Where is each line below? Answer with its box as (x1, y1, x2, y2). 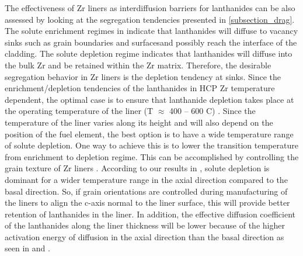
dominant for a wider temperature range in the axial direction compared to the (5, 173, 288, 185)
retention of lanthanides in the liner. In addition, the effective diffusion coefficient (5, 207, 296, 220)
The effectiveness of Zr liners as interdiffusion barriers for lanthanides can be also (5, 2, 295, 13)
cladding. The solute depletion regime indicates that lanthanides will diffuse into (5, 47, 292, 60)
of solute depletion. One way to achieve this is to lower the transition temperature (5, 139, 298, 151)
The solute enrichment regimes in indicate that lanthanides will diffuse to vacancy (5, 25, 298, 37)
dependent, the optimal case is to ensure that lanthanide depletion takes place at (5, 93, 294, 105)
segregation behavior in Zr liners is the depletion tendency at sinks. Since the (5, 70, 281, 82)
